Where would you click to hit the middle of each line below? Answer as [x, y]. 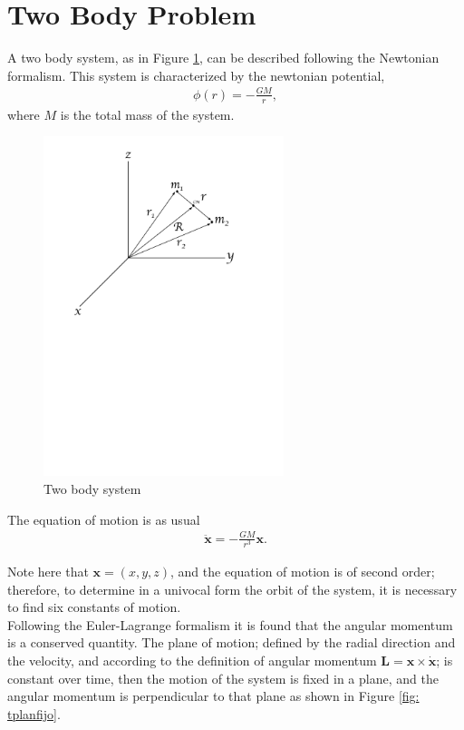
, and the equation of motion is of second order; [303, 571]
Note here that [48, 571]
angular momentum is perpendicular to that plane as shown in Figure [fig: [213, 696]
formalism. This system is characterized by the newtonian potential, [196, 75]
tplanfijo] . [34, 713]
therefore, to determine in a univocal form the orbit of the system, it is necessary [232, 589]
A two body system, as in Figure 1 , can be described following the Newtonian [223, 58]
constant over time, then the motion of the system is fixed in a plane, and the [223, 678]
